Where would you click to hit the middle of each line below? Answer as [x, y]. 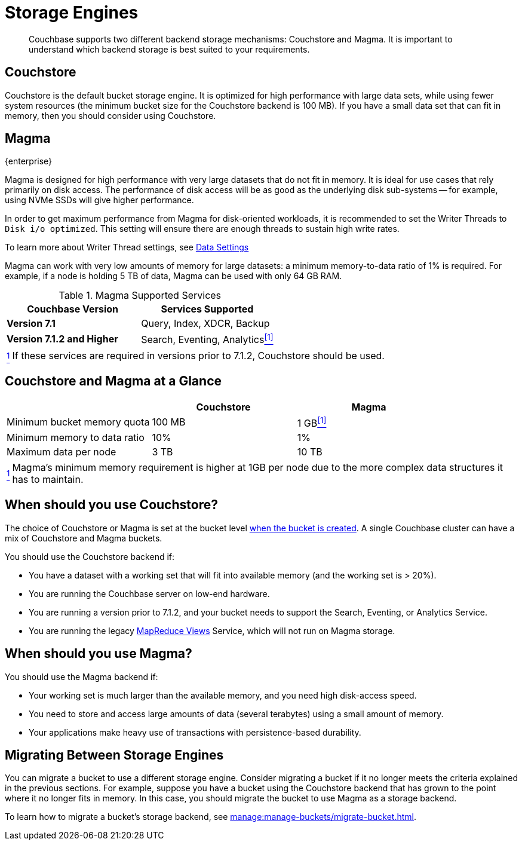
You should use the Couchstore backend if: [90, 556]
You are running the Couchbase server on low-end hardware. [149, 593]
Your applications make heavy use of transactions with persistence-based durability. [195, 732]
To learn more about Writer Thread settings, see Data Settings [127, 247]
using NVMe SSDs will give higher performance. [99, 200]
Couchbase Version [73, 309]
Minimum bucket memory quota [78, 422]
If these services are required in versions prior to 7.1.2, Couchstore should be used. [198, 355]
